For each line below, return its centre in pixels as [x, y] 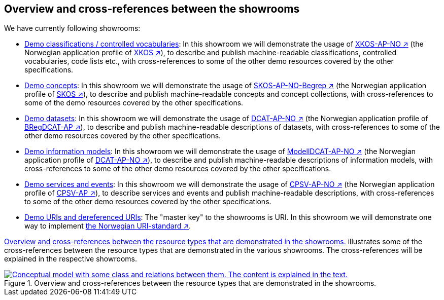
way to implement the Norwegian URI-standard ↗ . [108, 226]
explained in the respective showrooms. [71, 259]
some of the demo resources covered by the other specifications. [134, 103]
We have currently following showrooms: [72, 28]
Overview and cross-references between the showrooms [152, 9]
